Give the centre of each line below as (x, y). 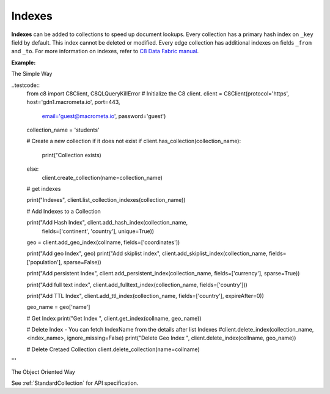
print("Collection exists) (72, 155)
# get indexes (44, 189)
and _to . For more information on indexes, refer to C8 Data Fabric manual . (105, 51)
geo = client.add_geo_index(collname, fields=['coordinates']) (103, 242)
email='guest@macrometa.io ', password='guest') (104, 116)
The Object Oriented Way (43, 372)
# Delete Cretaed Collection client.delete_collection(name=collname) (113, 349)
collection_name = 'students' (63, 130)
